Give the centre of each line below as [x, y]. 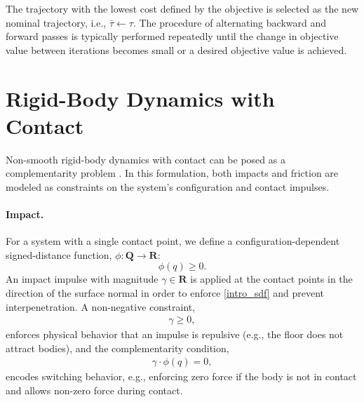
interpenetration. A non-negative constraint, [101, 306]
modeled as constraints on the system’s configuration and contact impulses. [168, 186]
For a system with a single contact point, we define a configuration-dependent [173, 241]
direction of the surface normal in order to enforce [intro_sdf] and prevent [165, 293]
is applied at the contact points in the [271, 279]
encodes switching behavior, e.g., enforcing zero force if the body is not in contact [181, 376]
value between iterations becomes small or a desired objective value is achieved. [176, 49]
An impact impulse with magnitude [82, 279]
